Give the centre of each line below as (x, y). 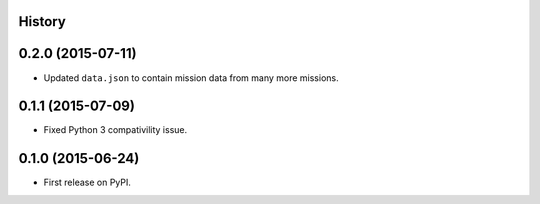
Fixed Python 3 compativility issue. (115, 130)
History (42, 21)
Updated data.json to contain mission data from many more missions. (191, 77)
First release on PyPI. (87, 182)
